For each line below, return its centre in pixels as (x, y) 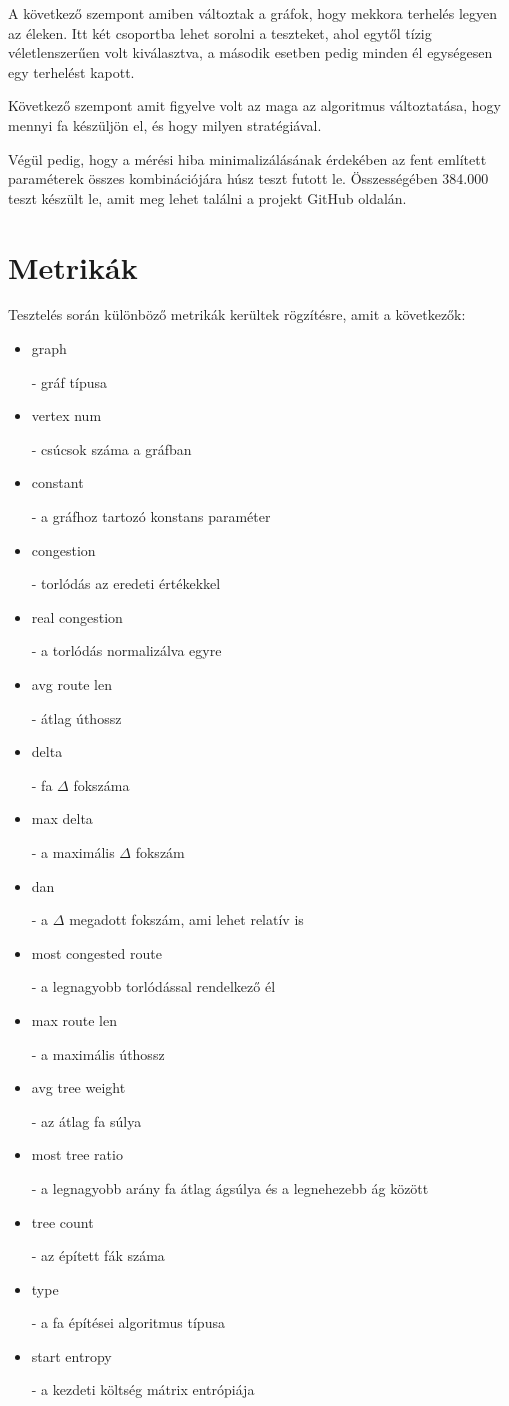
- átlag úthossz (76, 717)
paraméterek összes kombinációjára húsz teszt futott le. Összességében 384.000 (248, 178)
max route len (74, 1019)
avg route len (71, 684)
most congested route (96, 952)
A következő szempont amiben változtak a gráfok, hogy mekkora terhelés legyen (253, 13)
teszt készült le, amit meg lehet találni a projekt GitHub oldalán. (207, 197)
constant (57, 482)
